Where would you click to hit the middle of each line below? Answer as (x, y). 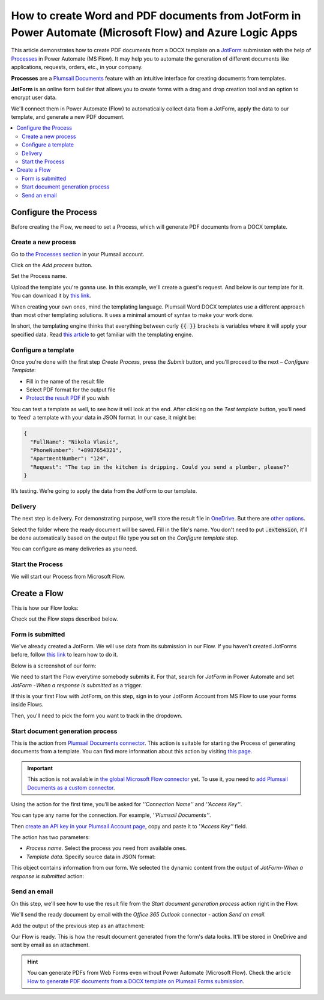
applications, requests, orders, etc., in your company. (77, 67)
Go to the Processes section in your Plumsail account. (78, 254)
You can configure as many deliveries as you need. (74, 549)
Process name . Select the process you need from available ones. (106, 848)
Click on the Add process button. (52, 265)
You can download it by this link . (51, 296)
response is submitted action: (47, 876)
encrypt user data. (34, 98)
